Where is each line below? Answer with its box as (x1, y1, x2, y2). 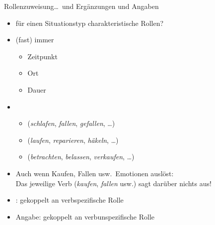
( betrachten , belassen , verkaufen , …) (27, 151, 135, 162)
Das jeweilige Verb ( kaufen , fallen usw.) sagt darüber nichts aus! (15, 178, 212, 188)
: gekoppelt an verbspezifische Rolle (15, 195, 124, 205)
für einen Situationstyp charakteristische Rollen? (15, 17, 164, 28)
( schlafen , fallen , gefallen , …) (27, 118, 115, 128)
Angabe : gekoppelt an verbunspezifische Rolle (15, 211, 155, 222)
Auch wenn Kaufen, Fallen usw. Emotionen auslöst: (15, 168, 174, 178)
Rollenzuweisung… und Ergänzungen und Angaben (4, 1, 159, 11)
